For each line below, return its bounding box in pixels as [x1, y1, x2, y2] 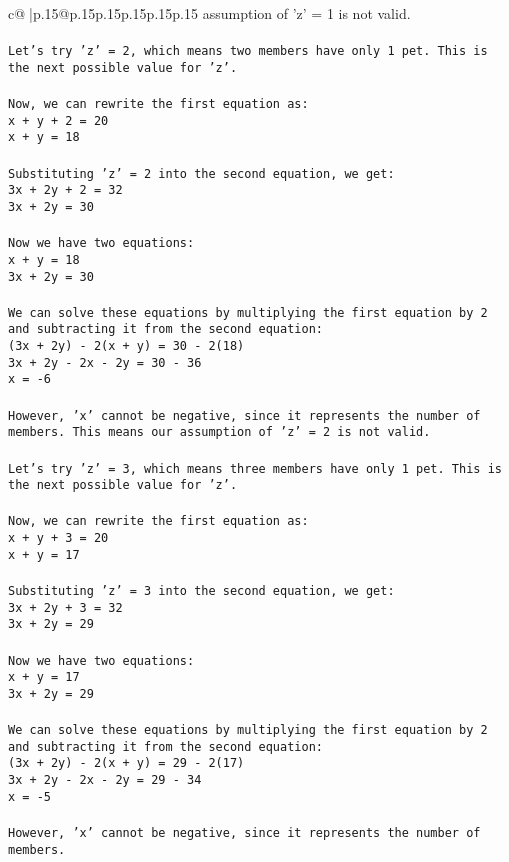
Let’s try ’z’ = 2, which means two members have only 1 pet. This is [8, 44, 488, 59]
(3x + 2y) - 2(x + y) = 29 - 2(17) [8, 756, 245, 771]
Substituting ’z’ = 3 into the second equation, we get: [8, 584, 395, 599]
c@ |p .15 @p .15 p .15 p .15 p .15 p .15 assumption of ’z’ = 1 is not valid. [8, 3, 411, 23]
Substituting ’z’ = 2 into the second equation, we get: [8, 166, 395, 181]
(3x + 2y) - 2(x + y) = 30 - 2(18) [8, 339, 245, 354]
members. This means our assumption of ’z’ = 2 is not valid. [8, 425, 431, 440]
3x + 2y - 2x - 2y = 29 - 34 [8, 773, 202, 788]
